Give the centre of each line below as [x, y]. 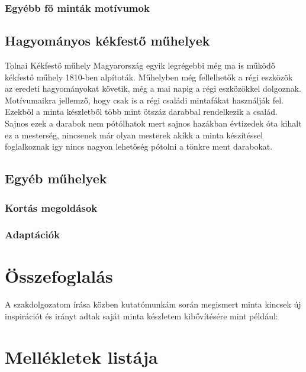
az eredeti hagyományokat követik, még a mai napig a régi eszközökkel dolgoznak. [153, 88]
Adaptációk [33, 234]
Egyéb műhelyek [56, 178]
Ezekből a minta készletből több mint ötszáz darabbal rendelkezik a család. [141, 111]
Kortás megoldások [51, 207]
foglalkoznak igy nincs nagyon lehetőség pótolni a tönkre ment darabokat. [139, 146]
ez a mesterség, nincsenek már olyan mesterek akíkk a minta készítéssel [134, 135]
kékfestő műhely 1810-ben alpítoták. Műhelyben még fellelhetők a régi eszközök [149, 77]
